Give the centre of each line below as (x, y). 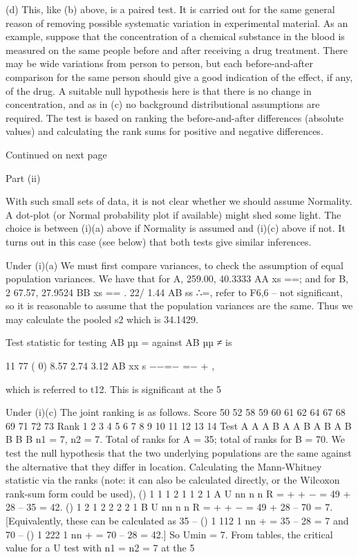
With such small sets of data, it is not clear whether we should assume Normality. (179, 201)
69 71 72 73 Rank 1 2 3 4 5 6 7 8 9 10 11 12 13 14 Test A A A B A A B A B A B (179, 425)
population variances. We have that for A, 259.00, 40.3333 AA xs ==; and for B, (177, 278)
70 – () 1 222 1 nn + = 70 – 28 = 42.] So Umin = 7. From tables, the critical (169, 534)
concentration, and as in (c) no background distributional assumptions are (163, 104)
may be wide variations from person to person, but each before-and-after (159, 63)
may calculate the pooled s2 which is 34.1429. (102, 319)
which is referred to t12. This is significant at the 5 (113, 389)
